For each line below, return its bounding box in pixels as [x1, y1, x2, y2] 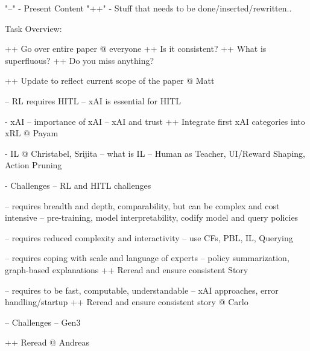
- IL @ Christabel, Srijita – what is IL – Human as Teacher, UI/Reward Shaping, [5, 147, 305, 159]
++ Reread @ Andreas [5, 336, 89, 349]
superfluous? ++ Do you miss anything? [5, 54, 154, 66]
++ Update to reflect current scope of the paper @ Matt [5, 74, 215, 87]
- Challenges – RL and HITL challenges [5, 179, 151, 191]
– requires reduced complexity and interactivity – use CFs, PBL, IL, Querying [5, 231, 293, 244]
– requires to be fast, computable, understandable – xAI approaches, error [5, 283, 279, 296]
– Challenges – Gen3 [5, 315, 81, 328]
